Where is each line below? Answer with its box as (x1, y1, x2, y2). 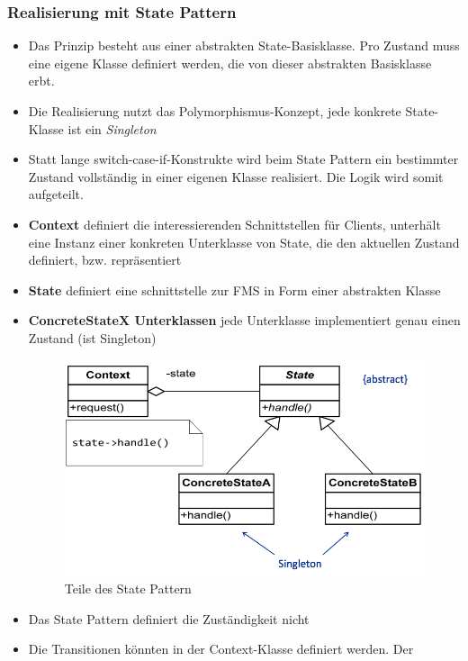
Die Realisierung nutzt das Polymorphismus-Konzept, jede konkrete (28, 102, 401, 120)
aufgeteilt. (28, 185, 84, 204)
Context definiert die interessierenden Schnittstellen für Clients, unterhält (28, 214, 441, 233)
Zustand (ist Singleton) (28, 328, 157, 347)
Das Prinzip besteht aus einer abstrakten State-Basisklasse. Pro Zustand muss (28, 36, 460, 55)
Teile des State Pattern (64, 579, 192, 598)
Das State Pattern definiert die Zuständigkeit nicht (28, 609, 310, 628)
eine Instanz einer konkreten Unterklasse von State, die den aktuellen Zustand (28, 232, 460, 251)
